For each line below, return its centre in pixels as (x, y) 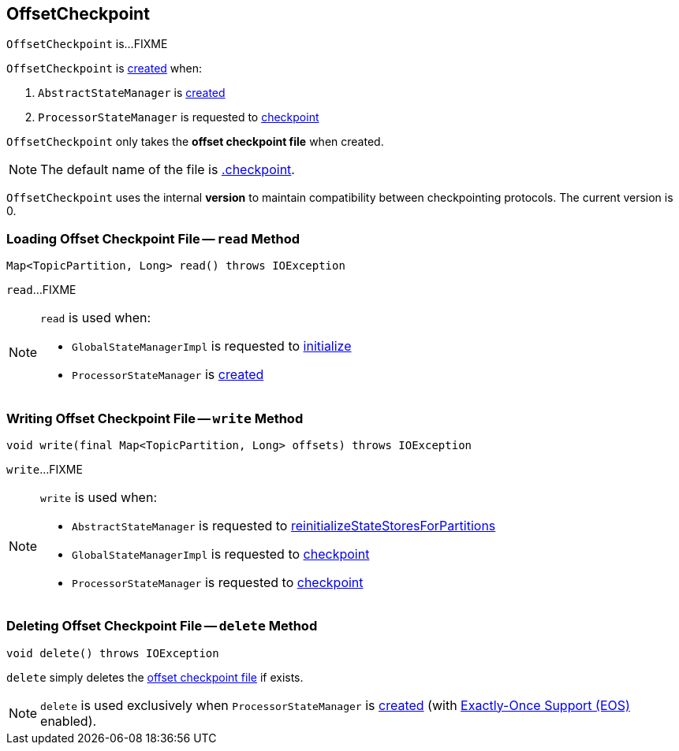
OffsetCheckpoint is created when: (104, 69)
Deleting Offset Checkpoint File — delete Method (162, 626)
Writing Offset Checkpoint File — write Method (155, 418)
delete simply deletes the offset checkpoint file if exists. (155, 677)
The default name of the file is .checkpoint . (168, 170)
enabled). (69, 721)
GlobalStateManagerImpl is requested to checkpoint (221, 554)
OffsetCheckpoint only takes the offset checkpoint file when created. (195, 142)
